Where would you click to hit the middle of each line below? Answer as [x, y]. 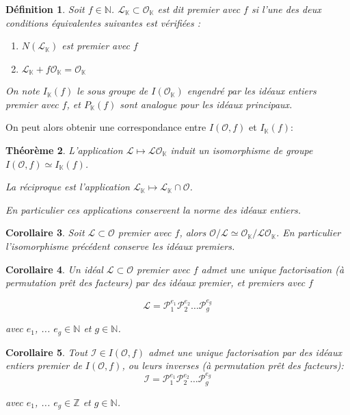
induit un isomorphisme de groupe [242, 150]
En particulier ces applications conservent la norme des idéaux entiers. [153, 209]
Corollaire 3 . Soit [45, 232]
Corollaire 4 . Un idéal [54, 269]
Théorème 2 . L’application [64, 150]
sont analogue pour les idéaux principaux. [206, 104]
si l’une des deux [286, 9]
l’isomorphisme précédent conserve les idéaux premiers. [120, 246]
